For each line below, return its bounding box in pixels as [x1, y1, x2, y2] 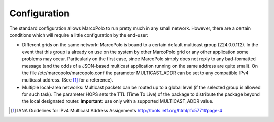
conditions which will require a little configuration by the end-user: [9, 32, 148, 38]
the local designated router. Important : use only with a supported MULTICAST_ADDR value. [22, 98, 214, 104]
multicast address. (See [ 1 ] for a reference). [22, 77, 114, 83]
